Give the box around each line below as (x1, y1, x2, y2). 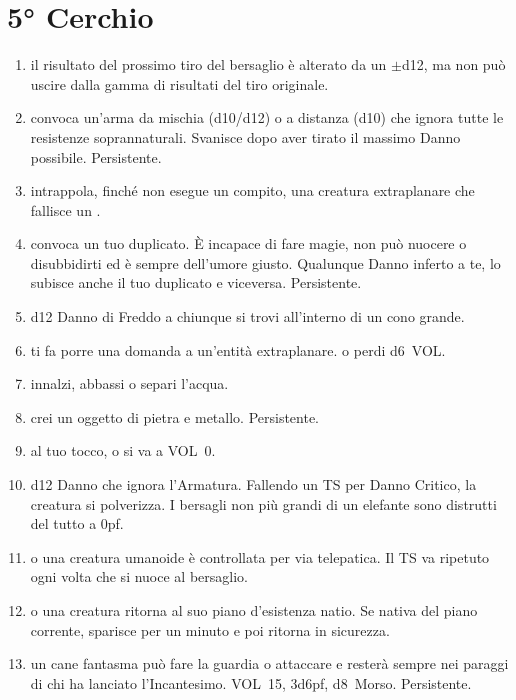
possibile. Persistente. (30, 146, 162, 167)
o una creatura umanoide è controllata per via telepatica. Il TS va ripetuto (30, 546, 490, 567)
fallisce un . (30, 199, 101, 220)
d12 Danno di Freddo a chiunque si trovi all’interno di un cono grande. (30, 306, 465, 327)
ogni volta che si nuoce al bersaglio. (30, 566, 248, 587)
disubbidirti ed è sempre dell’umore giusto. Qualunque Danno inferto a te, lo (30, 252, 501, 273)
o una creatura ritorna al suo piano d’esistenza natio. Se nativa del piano (30, 600, 478, 620)
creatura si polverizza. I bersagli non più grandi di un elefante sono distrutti (30, 493, 497, 514)
